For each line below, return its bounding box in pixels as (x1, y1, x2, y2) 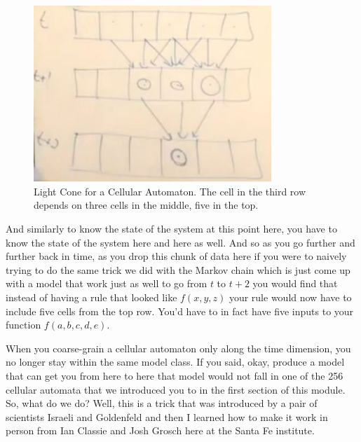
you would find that (252, 276, 338, 291)
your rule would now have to (229, 290, 352, 304)
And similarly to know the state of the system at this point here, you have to (6, 221, 337, 236)
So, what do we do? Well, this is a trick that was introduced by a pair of (6, 396, 318, 410)
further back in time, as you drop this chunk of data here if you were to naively (6, 249, 347, 263)
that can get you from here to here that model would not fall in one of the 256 (6, 368, 343, 382)
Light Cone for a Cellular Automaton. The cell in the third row (34, 184, 306, 198)
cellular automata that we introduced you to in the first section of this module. (6, 382, 346, 396)
